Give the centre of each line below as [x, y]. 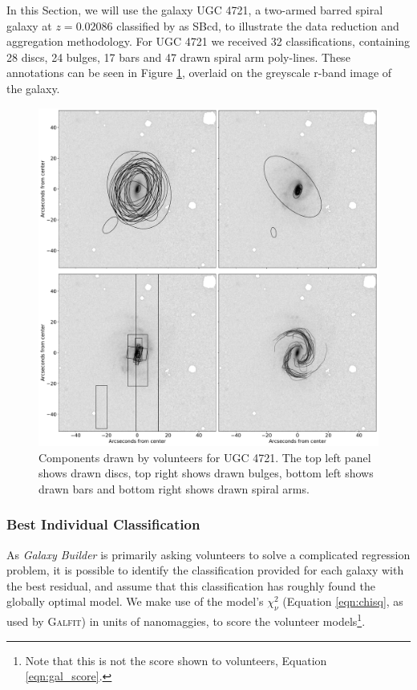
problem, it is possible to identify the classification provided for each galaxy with [205, 570]
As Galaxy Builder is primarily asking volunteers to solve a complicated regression [208, 554]
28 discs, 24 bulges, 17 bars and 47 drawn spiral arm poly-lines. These [178, 57]
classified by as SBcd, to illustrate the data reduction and [258, 25]
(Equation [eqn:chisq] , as [343, 601]
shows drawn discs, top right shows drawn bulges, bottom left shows [206, 473]
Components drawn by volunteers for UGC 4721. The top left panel [205, 457]
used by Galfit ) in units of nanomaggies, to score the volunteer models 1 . [186, 620]
